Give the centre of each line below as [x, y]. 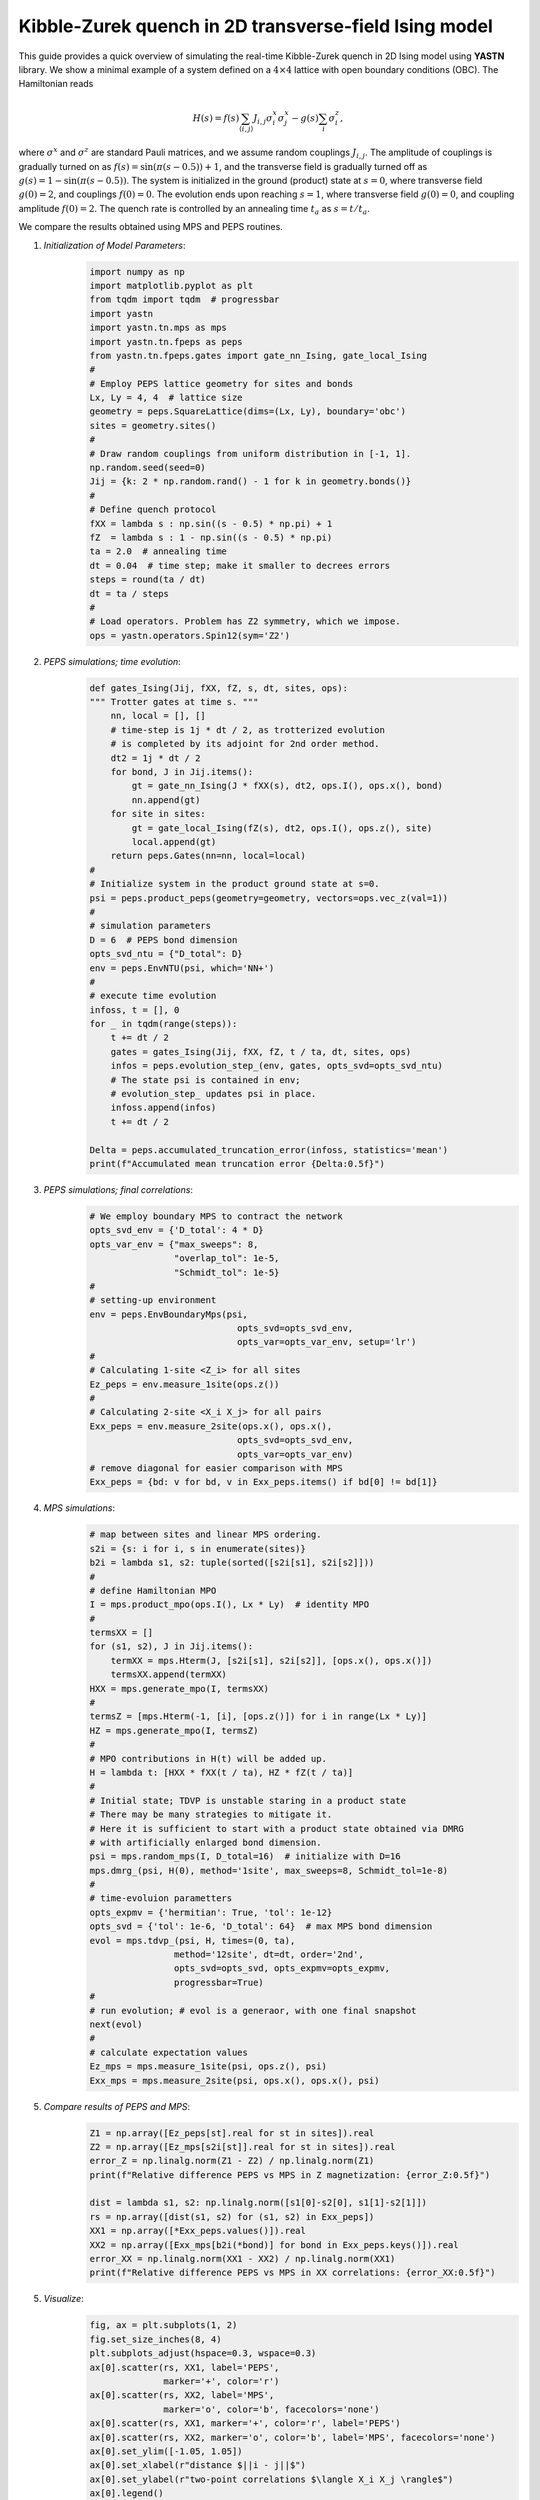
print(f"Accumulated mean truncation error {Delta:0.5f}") [237, 1163]
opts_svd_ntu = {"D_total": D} [166, 954]
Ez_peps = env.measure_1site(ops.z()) [184, 1384]
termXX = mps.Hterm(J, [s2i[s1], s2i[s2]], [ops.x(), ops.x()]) [271, 1660]
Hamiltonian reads [56, 84]
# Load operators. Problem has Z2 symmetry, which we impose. [245, 621]
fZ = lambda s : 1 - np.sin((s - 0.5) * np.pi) [211, 537]
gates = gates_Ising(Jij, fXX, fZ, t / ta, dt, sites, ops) [261, 1051]
